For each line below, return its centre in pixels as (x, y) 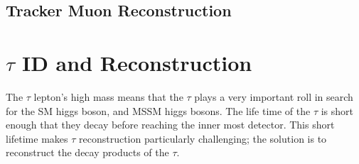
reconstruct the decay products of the (87, 152)
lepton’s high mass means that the (108, 96)
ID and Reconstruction (137, 62)
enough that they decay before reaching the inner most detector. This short (170, 125)
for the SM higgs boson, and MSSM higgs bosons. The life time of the (158, 110)
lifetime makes (37, 138)
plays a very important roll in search (274, 96)
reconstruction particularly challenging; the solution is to (203, 138)
